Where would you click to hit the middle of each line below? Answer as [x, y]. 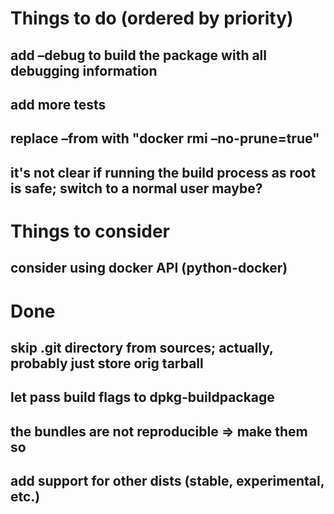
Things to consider [90, 231]
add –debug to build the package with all [139, 55]
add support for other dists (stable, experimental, [167, 481]
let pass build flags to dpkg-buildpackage [142, 397]
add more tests [58, 104]
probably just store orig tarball [107, 363]
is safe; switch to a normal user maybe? [136, 188]
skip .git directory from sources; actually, [142, 347]
